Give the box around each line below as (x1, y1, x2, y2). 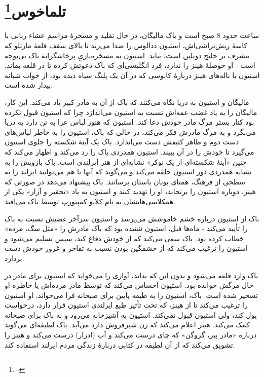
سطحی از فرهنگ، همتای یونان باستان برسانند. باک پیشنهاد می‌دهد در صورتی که (5, 176, 245, 186)
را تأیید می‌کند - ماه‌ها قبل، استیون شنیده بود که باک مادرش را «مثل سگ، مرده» (5, 223, 248, 234)
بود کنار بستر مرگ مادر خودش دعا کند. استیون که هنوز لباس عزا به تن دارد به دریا (5, 117, 254, 127)
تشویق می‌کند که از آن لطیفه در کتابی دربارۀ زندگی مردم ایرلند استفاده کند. (5, 339, 235, 350)
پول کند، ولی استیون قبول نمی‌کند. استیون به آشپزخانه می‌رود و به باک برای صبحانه (5, 309, 257, 320)
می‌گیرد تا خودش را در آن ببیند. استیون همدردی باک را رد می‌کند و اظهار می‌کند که (5, 146, 254, 157)
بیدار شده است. (5, 80, 53, 90)
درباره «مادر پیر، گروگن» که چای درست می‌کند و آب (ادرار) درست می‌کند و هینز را (5, 329, 257, 340)
